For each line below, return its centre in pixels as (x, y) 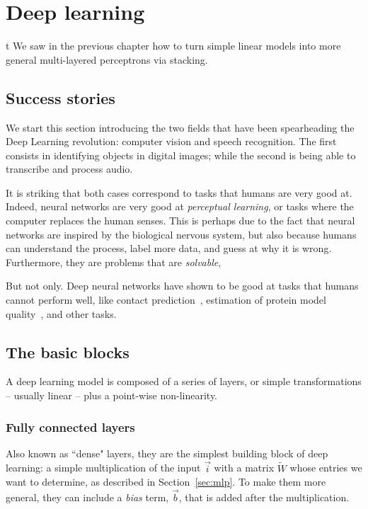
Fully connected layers (70, 427)
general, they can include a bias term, (87, 497)
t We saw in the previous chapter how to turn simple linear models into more (173, 46)
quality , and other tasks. (61, 313)
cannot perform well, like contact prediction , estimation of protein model (166, 300)
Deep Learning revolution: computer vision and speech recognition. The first (171, 141)
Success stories (61, 97)
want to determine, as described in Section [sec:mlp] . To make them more (166, 482)
